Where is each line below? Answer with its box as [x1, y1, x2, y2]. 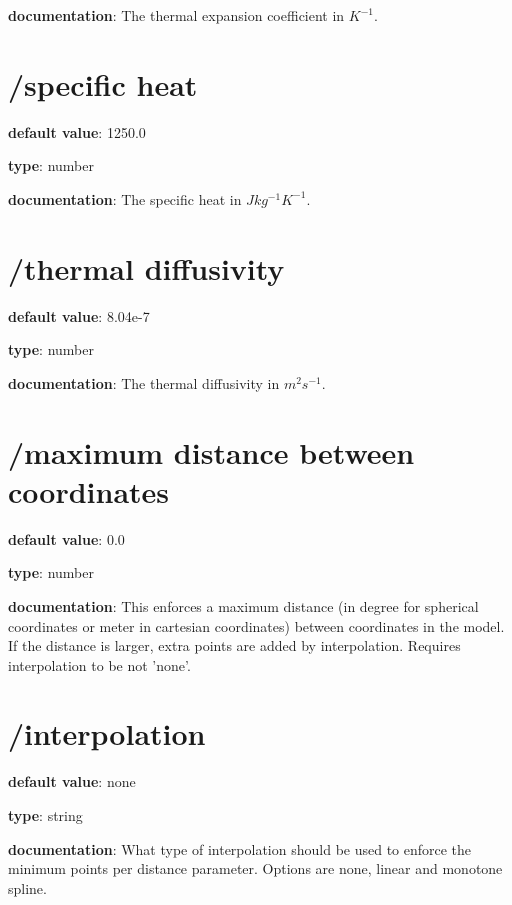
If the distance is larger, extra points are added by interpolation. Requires [8, 635, 461, 656]
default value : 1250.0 [8, 121, 146, 142]
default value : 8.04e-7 [8, 305, 150, 326]
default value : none [8, 771, 136, 792]
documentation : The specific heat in [8, 188, 242, 209]
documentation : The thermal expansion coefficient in [8, 5, 345, 25]
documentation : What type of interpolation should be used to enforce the [8, 838, 472, 859]
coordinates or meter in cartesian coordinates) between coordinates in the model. [8, 615, 505, 636]
